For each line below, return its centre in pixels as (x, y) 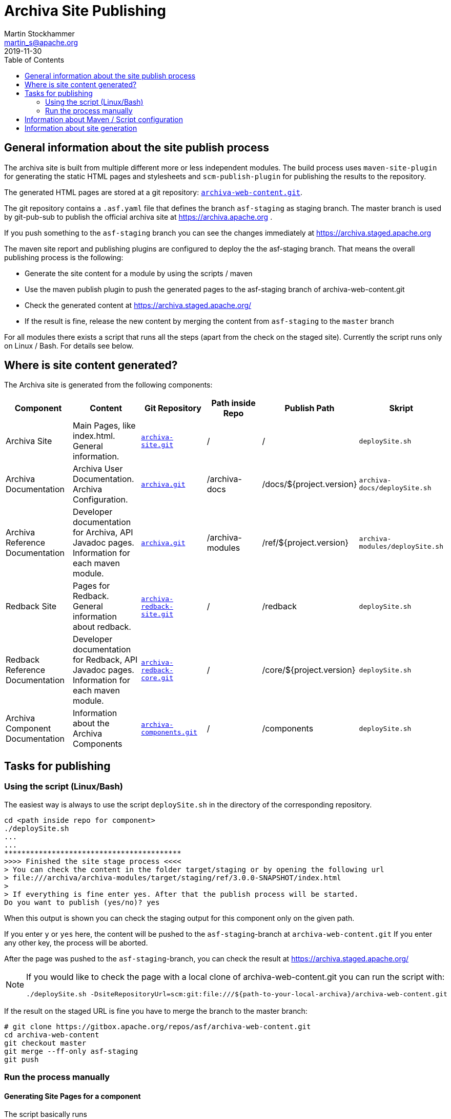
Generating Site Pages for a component (73, 1096)
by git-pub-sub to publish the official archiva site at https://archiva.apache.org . (138, 217)
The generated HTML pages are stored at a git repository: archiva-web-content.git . (153, 192)
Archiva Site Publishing (85, 11)
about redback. (102, 627)
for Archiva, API (103, 533)
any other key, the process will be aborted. (76, 942)
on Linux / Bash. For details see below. (69, 345)
